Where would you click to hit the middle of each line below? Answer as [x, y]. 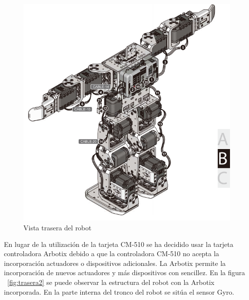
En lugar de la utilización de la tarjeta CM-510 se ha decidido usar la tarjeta [119, 244]
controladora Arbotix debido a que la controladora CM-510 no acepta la [112, 253]
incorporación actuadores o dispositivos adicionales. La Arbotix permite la [115, 263]
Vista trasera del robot [57, 228]
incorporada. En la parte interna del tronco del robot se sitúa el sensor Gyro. [119, 291]
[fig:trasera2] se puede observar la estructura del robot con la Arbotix [111, 282]
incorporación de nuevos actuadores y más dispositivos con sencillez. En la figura [124, 272]
